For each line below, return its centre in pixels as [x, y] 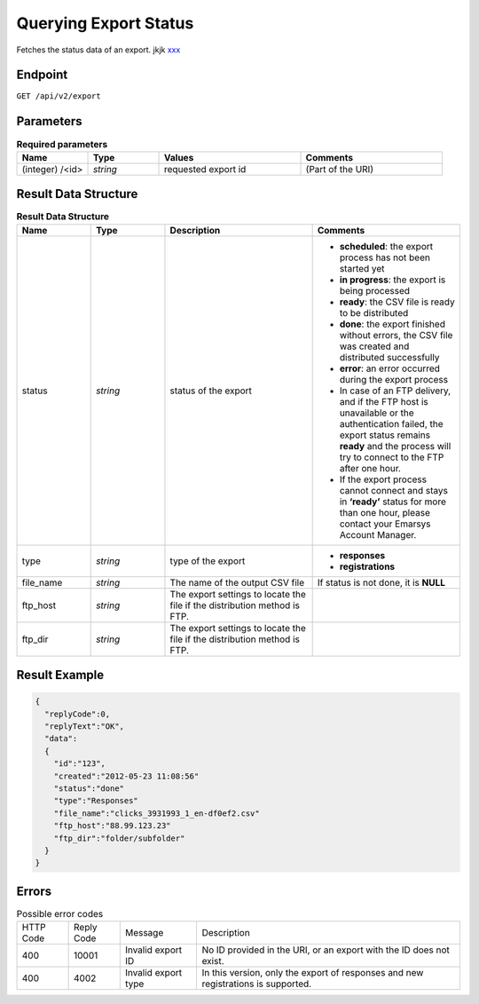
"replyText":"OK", [84, 727]
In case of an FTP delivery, [395, 391]
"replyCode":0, [78, 714]
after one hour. [370, 468]
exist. [213, 961]
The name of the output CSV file [237, 582]
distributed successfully [389, 357]
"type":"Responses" [96, 801]
